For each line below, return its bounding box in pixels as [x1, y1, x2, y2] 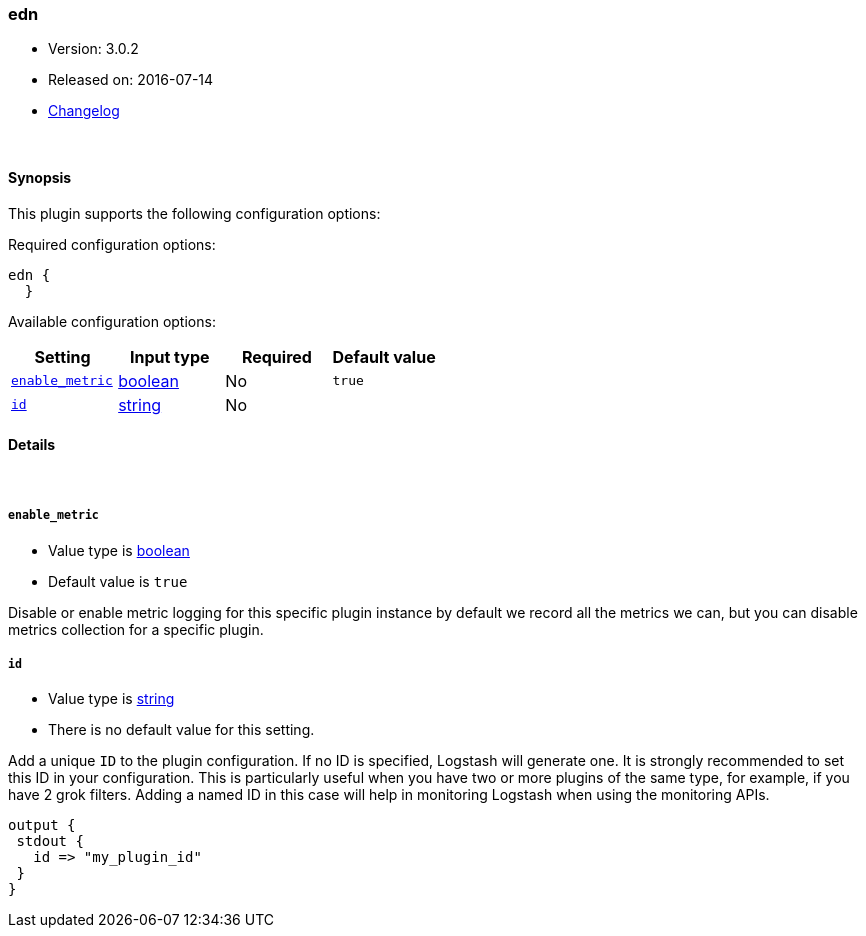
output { [8, 817, 76, 834]
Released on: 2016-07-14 [48, 71, 214, 89]
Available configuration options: [8, 312, 216, 330]
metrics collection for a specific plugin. [8, 620, 264, 638]
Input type [129, 346, 210, 367]
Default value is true [48, 572, 188, 590]
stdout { [16, 833, 84, 850]
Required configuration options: [8, 235, 216, 253]
